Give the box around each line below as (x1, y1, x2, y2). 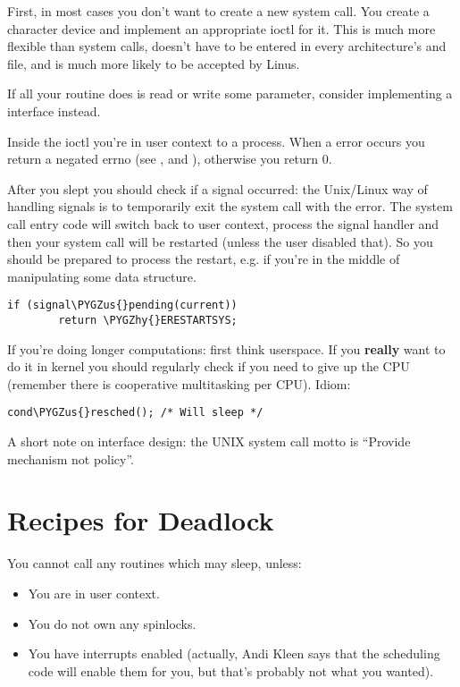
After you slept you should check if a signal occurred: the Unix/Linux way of (7, 179, 428, 198)
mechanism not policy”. (7, 449, 135, 468)
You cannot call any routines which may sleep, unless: (7, 554, 302, 572)
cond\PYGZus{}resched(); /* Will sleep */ (7, 406, 263, 420)
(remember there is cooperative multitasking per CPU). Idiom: (7, 374, 351, 393)
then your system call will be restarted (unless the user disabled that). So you (7, 232, 433, 250)
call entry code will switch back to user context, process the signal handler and (7, 214, 439, 233)
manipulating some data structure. (7, 267, 197, 285)
